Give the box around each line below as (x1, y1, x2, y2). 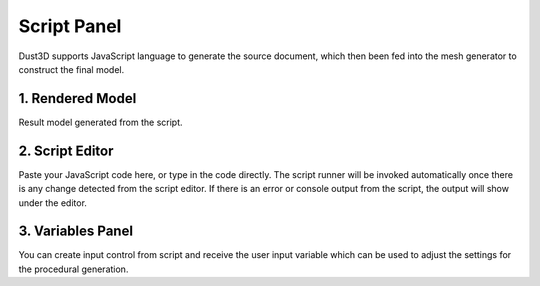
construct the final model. (18, 63, 125, 75)
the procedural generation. (18, 263, 129, 275)
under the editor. (18, 196, 87, 209)
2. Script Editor (18, 142, 114, 159)
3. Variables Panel (18, 223, 134, 240)
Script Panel (18, 15, 122, 37)
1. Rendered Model (18, 90, 137, 107)
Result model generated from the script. (18, 116, 184, 128)
